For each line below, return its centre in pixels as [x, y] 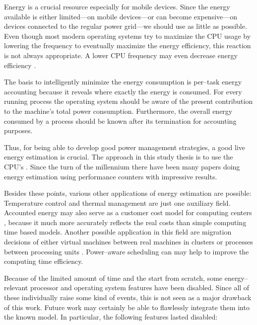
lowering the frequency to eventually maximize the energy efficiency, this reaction [128, 45]
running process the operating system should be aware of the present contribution [128, 101]
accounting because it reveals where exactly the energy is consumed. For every [123, 91]
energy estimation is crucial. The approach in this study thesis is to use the [119, 157]
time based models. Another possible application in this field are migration [118, 232]
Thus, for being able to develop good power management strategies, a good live [125, 147]
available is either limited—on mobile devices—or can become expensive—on [121, 16]
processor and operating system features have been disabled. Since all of [140, 287]
